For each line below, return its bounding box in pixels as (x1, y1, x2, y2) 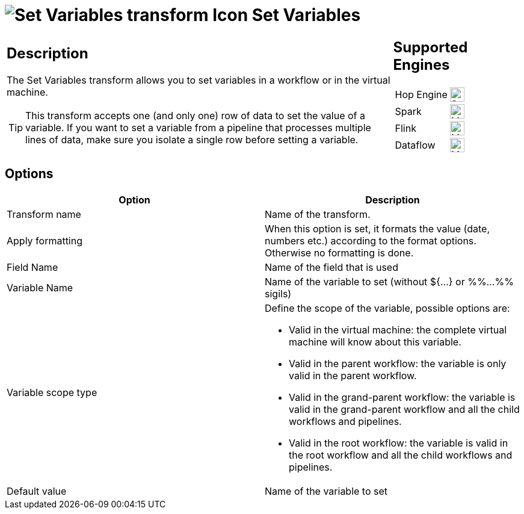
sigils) (265, 287, 292, 300)
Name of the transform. (265, 208, 371, 220)
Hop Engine (395, 88, 448, 101)
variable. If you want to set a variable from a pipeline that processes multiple (25, 122, 371, 134)
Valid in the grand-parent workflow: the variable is (289, 391, 516, 403)
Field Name (7, 261, 58, 273)
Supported (393, 38, 468, 56)
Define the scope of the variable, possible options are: (265, 302, 510, 314)
